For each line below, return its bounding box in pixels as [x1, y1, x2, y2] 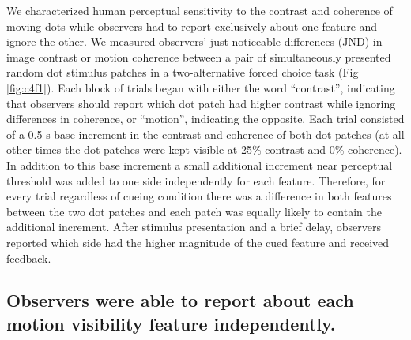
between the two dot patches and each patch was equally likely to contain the [6, 203, 382, 219]
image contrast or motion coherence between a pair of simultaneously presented [6, 48, 391, 65]
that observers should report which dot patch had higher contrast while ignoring [6, 95, 396, 111]
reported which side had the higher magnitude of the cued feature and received [6, 234, 390, 250]
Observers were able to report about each [6, 288, 354, 312]
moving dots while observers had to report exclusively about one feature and [6, 17, 378, 34]
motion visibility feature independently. [6, 311, 336, 335]
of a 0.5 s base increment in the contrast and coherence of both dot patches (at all [6, 125, 405, 142]
